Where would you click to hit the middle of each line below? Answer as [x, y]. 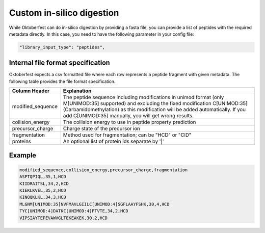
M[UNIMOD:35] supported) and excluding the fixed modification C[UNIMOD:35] [155, 104]
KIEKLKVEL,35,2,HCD [43, 190]
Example [23, 155]
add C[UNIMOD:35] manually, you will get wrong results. [128, 116]
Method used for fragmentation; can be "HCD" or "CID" [127, 135]
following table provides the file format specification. [62, 81]
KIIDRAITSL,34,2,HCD [44, 183]
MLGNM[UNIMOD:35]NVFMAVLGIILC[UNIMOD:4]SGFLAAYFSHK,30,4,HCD [94, 204]
